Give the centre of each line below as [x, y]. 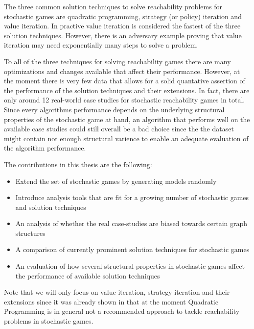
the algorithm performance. [45, 148]
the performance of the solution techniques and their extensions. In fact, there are [127, 90]
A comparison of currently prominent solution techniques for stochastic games [132, 249]
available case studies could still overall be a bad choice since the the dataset [119, 129]
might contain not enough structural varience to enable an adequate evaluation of [126, 138]
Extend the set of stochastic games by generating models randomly [116, 181]
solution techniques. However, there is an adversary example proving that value [123, 35]
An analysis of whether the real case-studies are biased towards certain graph [131, 223]
